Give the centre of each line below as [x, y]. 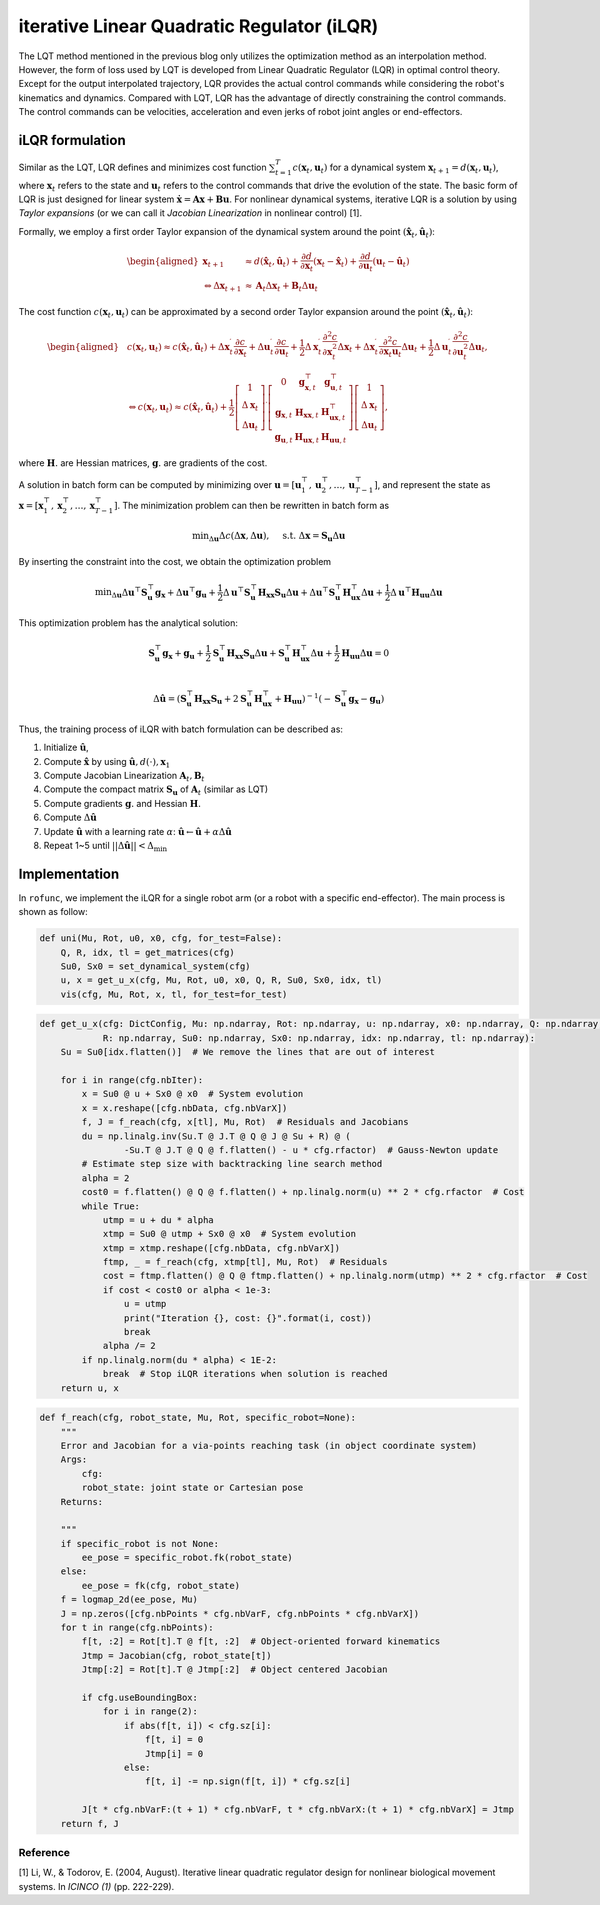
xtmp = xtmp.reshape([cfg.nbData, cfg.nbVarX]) [221, 1248]
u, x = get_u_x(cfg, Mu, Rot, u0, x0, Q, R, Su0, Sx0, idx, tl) [221, 980]
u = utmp [145, 1304]
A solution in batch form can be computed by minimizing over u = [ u [160, 484]
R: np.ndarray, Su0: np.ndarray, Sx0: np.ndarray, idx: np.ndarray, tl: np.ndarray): [318, 1038]
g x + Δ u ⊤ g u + [186, 592]
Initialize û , [66, 747]
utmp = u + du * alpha [158, 1219]
